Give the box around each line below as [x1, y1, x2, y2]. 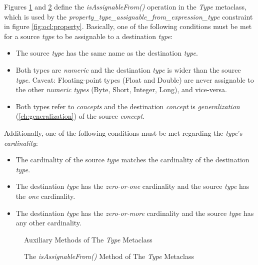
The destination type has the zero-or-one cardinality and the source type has [15, 181, 249, 191]
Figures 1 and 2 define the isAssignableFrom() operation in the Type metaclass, [4, 2, 246, 12]
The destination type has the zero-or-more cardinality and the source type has [15, 207, 254, 218]
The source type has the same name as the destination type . [15, 48, 198, 58]
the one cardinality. [15, 190, 75, 201]
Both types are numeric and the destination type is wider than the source [15, 64, 241, 75]
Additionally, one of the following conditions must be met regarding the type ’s [4, 127, 242, 138]
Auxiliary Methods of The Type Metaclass [24, 234, 152, 244]
